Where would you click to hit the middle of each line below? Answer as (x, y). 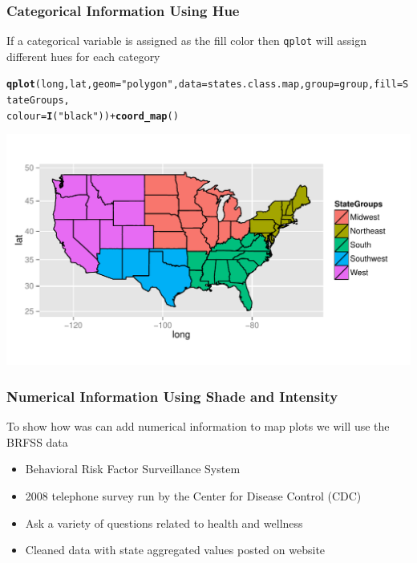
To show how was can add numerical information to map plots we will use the (198, 426)
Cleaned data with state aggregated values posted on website (175, 550)
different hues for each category (83, 56)
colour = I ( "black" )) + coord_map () (93, 116)
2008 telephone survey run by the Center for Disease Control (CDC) (193, 495)
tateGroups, (38, 101)
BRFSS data (37, 441)
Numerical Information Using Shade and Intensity (172, 396)
